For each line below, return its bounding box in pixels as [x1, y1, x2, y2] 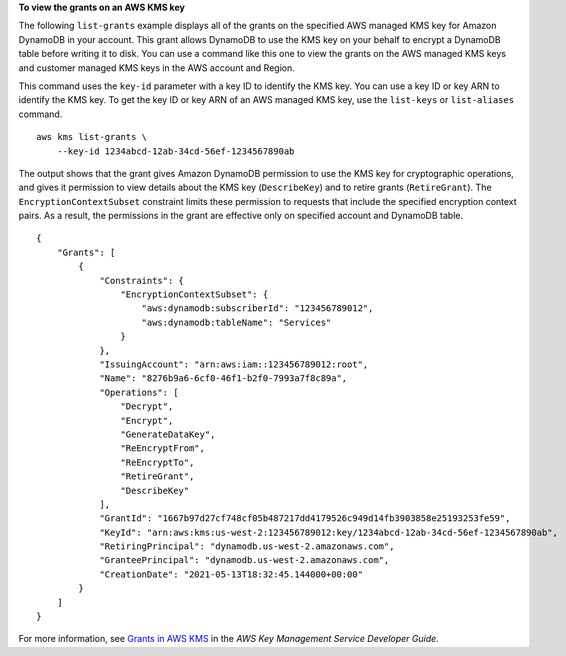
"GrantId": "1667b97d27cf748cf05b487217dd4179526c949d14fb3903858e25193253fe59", [99, 513, 511, 524]
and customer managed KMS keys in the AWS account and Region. [18, 61, 295, 74]
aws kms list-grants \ [36, 131, 148, 143]
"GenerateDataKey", [120, 428, 216, 440]
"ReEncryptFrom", [120, 443, 205, 454]
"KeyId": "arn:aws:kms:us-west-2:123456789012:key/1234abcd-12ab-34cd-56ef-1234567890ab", [99, 526, 559, 538]
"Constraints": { [99, 275, 185, 286]
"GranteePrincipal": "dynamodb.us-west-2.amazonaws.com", [99, 555, 390, 566]
